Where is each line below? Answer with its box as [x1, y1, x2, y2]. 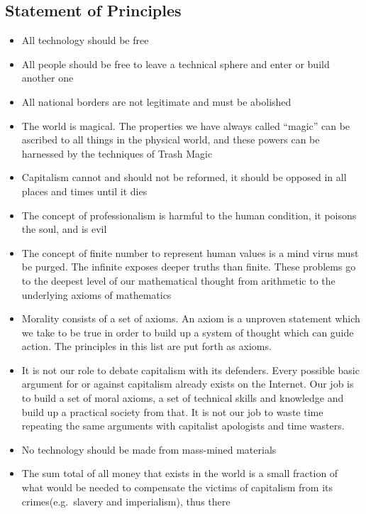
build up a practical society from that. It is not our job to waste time [21, 404, 323, 419]
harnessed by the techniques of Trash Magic [21, 146, 213, 160]
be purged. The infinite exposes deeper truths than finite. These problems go [21, 259, 356, 274]
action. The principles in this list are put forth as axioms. [21, 339, 272, 354]
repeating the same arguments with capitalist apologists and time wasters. [21, 418, 345, 433]
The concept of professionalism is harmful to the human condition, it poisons [21, 207, 357, 222]
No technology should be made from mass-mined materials [21, 442, 277, 456]
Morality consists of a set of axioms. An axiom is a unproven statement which [21, 311, 360, 326]
